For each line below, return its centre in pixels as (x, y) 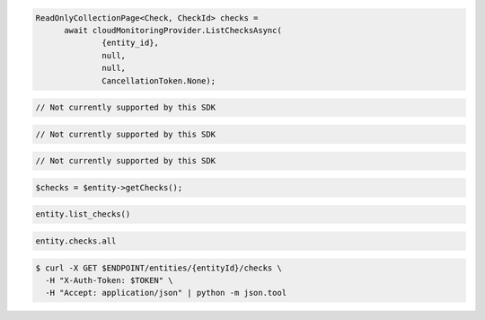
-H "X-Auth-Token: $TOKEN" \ (110, 280)
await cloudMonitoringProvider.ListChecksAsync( (173, 30)
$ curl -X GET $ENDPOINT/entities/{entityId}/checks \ (159, 268)
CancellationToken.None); (159, 80)
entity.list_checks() (83, 214)
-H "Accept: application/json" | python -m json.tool (166, 293)
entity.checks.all (76, 241)
